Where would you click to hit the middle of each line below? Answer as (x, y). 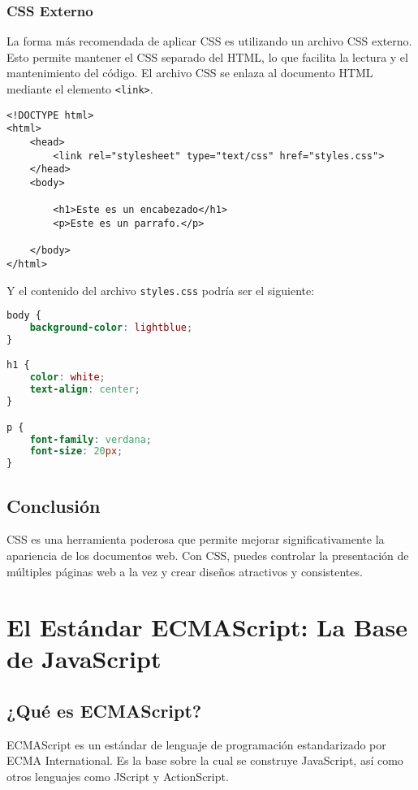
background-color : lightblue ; (111, 328)
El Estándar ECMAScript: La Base (207, 627)
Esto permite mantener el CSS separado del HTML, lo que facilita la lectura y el (207, 56)
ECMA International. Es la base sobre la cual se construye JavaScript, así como (205, 760)
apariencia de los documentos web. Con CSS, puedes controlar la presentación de (208, 555)
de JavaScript (84, 659)
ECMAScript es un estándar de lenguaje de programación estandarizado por (196, 744)
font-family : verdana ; (91, 439)
